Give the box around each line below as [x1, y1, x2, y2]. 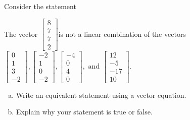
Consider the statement [4, 1, 76, 11]
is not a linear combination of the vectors [58, 28, 186, 39]
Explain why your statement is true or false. [16, 106, 153, 117]
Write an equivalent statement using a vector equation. [16, 89, 186, 100]
